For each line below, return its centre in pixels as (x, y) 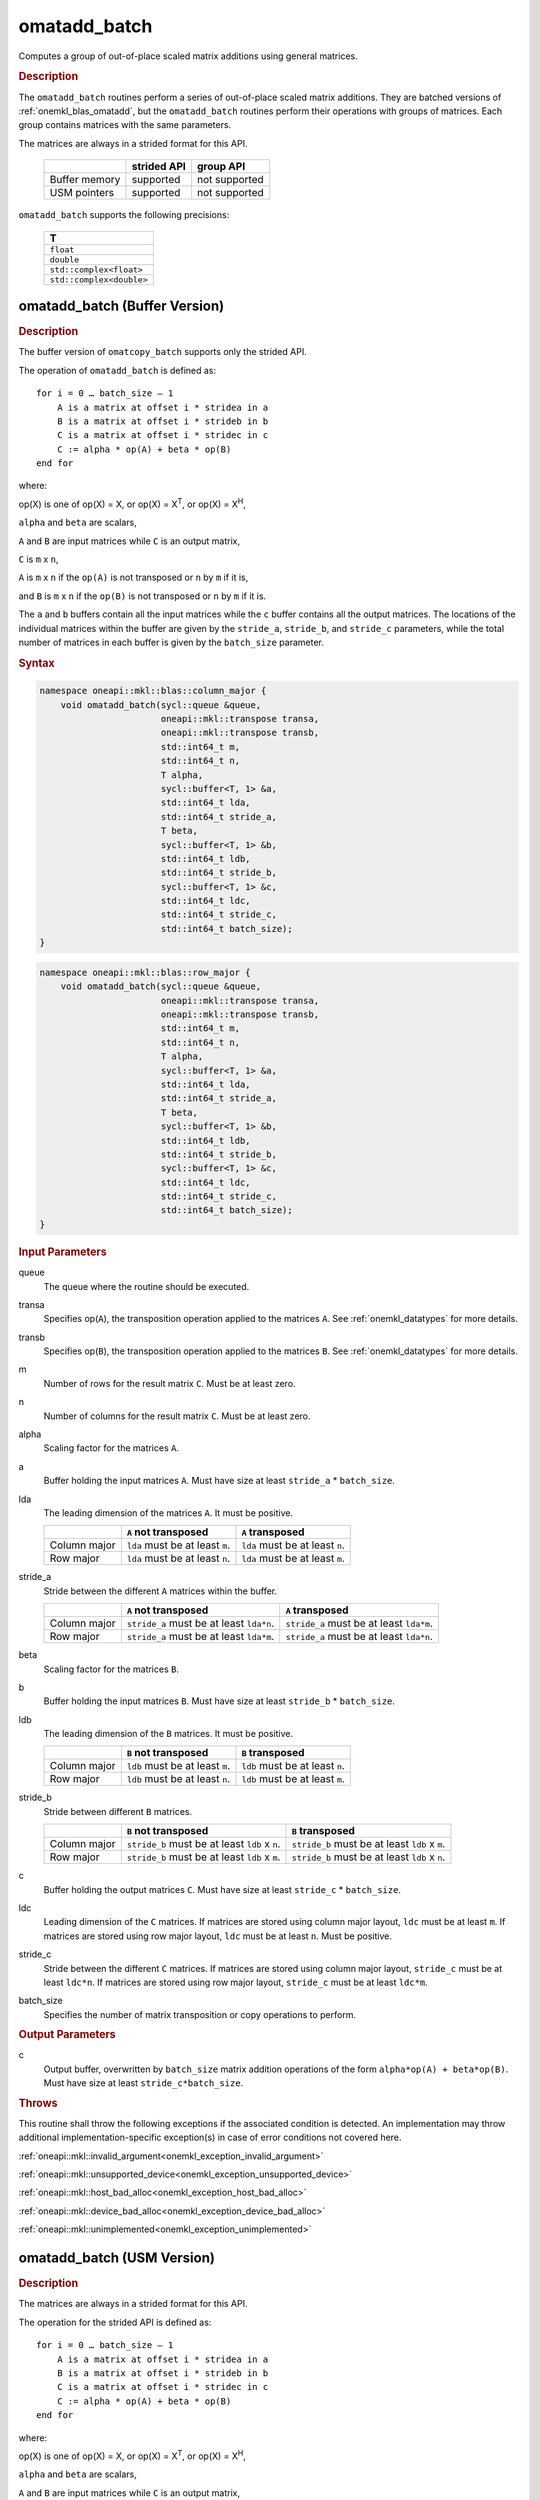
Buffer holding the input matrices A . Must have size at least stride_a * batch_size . (219, 1481)
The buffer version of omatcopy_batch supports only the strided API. (162, 352)
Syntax (36, 663)
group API (221, 167)
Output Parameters (67, 2035)
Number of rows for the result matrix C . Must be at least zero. (169, 1383)
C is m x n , (38, 559)
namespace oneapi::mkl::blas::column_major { (153, 691)
